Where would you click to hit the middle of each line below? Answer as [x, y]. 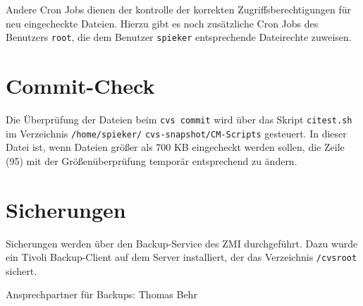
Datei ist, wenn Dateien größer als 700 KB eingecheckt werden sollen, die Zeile [175, 147]
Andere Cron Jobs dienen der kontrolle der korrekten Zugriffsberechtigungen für [178, 9]
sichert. [21, 270]
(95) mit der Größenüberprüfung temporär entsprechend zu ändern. [152, 160]
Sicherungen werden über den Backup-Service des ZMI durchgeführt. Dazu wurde [182, 243]
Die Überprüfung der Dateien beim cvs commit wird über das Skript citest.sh [179, 119]
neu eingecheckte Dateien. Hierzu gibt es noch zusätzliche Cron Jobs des [162, 23]
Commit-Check [80, 86]
